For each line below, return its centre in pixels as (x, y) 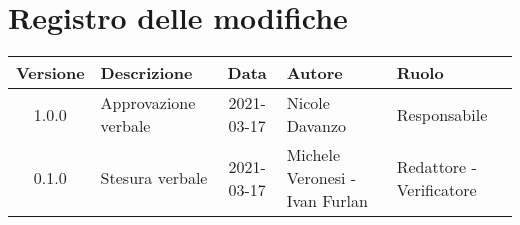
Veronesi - (321, 178)
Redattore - (436, 166)
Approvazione (148, 103)
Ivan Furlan (327, 201)
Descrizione (146, 73)
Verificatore (436, 189)
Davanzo (316, 126)
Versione (50, 73)
